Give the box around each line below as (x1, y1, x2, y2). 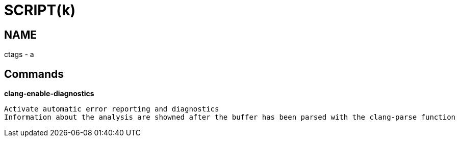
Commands (4, 67, 64, 80)
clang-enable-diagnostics (4, 89, 94, 98)
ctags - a (4, 50, 34, 59)
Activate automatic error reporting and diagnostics (4, 105, 219, 114)
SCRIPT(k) (4, 2, 75, 19)
